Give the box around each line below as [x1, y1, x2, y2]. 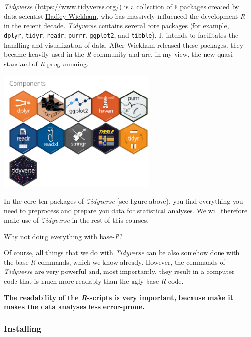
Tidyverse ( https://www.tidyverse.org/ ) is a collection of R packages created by [4, 1, 239, 11]
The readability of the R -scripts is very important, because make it [4, 292, 234, 302]
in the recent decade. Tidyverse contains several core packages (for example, [4, 20, 229, 31]
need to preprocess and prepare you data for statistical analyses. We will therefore [4, 205, 248, 215]
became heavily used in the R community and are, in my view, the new [4, 49, 215, 59]
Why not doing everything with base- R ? [4, 231, 123, 241]
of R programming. [32, 58, 89, 68]
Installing [4, 322, 41, 334]
